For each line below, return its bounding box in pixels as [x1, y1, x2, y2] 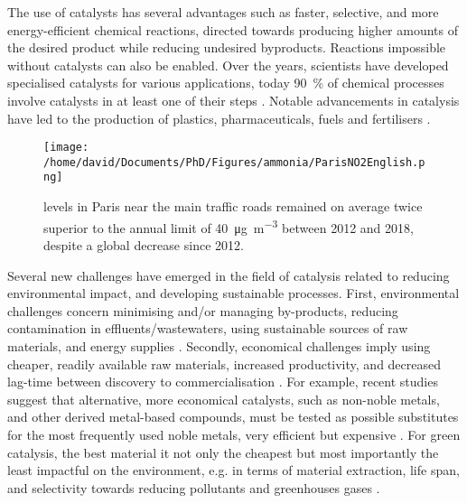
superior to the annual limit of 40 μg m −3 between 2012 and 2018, [43, 215, 414, 237]
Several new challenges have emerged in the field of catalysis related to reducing [7, 265, 450, 284]
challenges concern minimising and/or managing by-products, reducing [7, 301, 398, 320]
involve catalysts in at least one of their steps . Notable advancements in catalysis [7, 90, 460, 109]
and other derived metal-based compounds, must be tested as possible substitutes [7, 407, 459, 426]
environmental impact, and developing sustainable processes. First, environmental [7, 284, 460, 303]
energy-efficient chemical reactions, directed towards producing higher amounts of [7, 20, 458, 39]
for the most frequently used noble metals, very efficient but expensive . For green [7, 424, 461, 443]
